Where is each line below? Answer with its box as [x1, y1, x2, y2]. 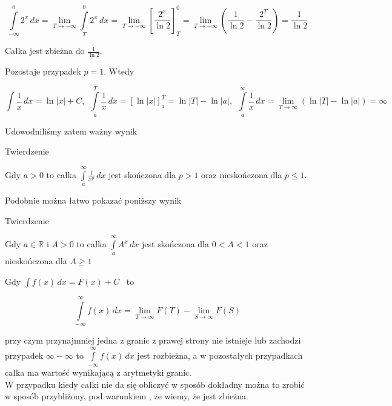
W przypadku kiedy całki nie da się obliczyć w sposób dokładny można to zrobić [5, 378, 305, 390]
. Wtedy [104, 64, 135, 77]
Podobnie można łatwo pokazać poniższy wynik [5, 194, 182, 207]
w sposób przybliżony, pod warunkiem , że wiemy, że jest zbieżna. [5, 390, 249, 402]
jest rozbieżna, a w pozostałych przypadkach [137, 348, 303, 361]
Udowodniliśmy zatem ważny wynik [5, 124, 138, 137]
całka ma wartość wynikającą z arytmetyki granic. [5, 366, 192, 379]
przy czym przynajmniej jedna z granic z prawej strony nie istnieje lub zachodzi [5, 334, 301, 347]
